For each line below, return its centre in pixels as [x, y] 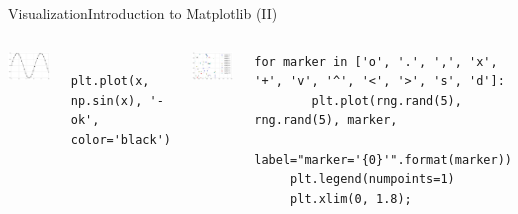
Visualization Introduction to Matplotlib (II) [143, 13]
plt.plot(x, [110, 81]
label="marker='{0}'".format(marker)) [383, 159]
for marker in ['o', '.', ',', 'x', [376, 61]
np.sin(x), [106, 100]
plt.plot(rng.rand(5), [386, 100]
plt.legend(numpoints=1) [372, 179]
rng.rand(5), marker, [326, 120]
